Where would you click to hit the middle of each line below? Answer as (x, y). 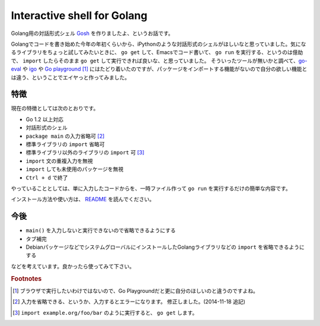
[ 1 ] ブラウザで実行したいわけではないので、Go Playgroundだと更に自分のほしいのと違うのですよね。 (136, 290)
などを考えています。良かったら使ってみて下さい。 (73, 266)
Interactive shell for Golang (79, 15)
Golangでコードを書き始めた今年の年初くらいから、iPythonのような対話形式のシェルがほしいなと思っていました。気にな (159, 44)
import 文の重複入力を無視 (59, 161)
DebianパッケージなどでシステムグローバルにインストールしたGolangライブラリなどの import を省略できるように (165, 247)
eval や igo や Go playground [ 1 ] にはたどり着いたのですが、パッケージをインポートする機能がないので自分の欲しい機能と (159, 69)
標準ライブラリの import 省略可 (65, 144)
